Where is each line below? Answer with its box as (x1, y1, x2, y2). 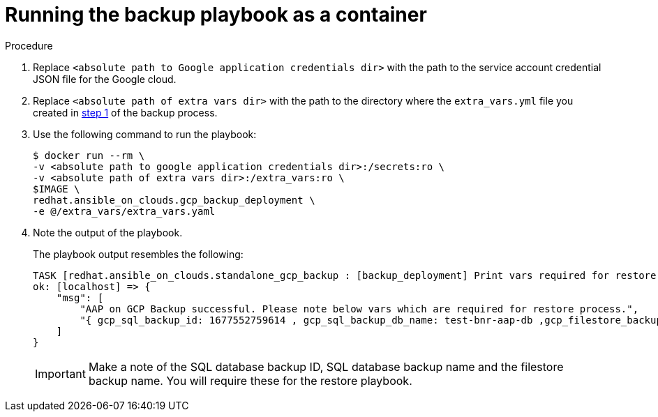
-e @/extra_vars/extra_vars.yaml (33, 205, 216, 217)
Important (35, 366, 86, 381)
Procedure (5, 39, 53, 52)
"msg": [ (56, 291, 104, 303)
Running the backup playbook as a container (5, 3, 427, 26)
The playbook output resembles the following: (33, 248, 244, 260)
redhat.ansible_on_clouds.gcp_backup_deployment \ (33, 194, 315, 206)
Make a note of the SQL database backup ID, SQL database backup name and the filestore (88, 359, 564, 374)
